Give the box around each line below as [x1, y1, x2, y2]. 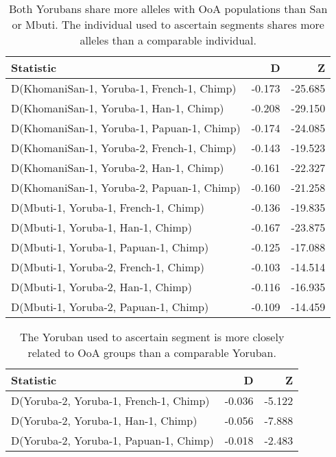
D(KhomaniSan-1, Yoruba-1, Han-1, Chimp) [11, 100, 224, 116]
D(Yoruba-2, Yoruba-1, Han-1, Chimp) [11, 412, 197, 428]
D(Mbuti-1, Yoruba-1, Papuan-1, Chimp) [11, 239, 209, 255]
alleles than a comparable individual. [80, 32, 256, 48]
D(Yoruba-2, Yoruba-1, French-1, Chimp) [11, 393, 210, 408]
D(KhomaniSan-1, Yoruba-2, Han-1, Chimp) [11, 160, 224, 175]
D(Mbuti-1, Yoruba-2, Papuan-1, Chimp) [11, 299, 209, 314]
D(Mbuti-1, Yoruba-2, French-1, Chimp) [11, 259, 204, 275]
